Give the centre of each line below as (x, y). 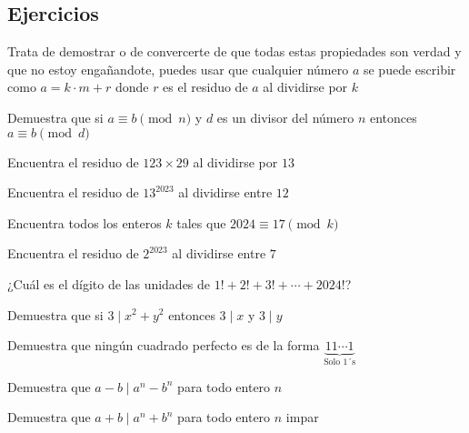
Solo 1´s (340, 363)
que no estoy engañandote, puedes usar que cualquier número (178, 69)
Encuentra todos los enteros (85, 222)
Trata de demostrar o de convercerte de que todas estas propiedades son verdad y (234, 51)
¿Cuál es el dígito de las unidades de (109, 283)
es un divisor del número (285, 117)
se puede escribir (409, 69)
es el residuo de (205, 87)
